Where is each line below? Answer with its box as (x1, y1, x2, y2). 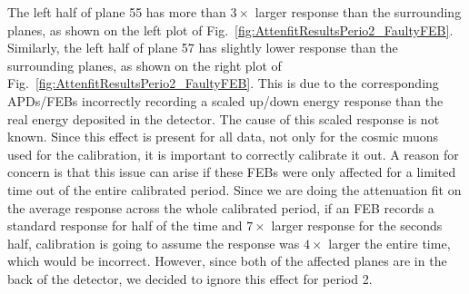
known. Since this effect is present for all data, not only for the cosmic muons (7, 127, 439, 146)
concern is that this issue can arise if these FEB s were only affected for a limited (7, 162, 456, 181)
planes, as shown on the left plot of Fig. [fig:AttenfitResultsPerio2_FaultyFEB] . (7, 20, 454, 39)
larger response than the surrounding (254, 3, 462, 21)
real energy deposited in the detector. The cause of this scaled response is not (7, 109, 440, 128)
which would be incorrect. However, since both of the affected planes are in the (7, 251, 447, 270)
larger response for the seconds (271, 216, 443, 235)
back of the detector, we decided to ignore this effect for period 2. (7, 269, 373, 288)
